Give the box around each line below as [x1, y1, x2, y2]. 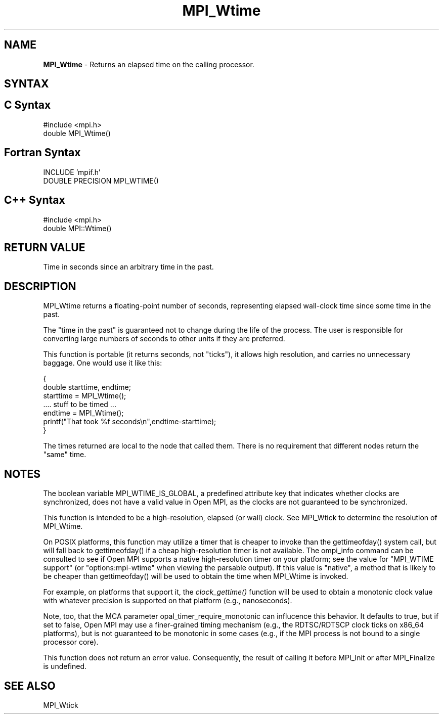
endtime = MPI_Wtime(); [43, 409, 124, 418]
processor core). [43, 638, 99, 647]
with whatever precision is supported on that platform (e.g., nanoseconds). [43, 596, 292, 605]
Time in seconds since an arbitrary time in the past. [43, 262, 214, 272]
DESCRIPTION [4, 280, 76, 293]
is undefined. [43, 662, 87, 671]
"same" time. [43, 450, 86, 459]
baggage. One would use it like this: [43, 358, 162, 368]
